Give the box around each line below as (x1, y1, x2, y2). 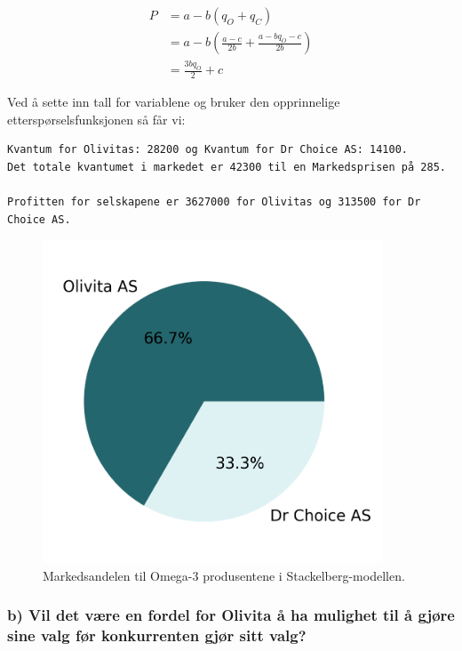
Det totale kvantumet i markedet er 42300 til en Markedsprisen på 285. (7, 160, 446, 173)
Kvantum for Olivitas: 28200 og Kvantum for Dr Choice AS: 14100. (7, 143, 409, 157)
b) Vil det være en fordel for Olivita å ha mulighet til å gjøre (7, 604, 455, 626)
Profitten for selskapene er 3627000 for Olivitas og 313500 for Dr (7, 196, 421, 209)
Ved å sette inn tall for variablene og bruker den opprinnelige (7, 92, 340, 111)
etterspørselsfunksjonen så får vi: (7, 109, 186, 128)
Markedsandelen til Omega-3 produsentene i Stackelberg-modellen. (43, 566, 405, 584)
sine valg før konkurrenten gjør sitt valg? (7, 624, 307, 647)
